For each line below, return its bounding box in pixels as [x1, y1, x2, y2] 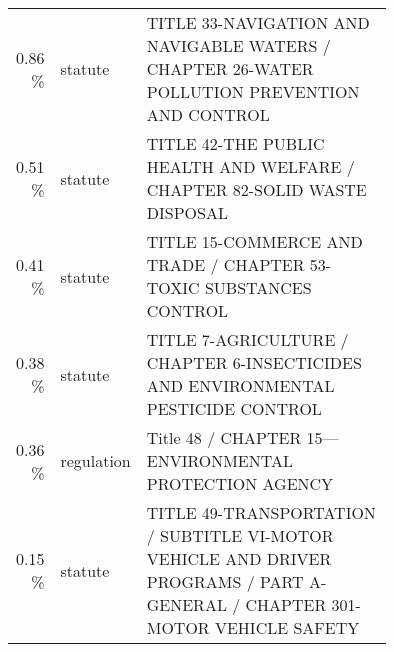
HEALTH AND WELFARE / [146, 155, 355, 178]
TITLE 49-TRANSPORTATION [146, 501, 376, 524]
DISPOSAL [146, 201, 228, 224]
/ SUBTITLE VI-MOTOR [146, 524, 334, 547]
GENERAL [146, 593, 227, 616]
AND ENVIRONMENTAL [146, 374, 335, 397]
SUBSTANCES [204, 276, 312, 299]
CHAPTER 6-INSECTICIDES [146, 351, 362, 374]
